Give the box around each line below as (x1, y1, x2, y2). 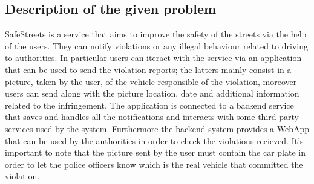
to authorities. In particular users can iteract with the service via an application (5, 51, 302, 64)
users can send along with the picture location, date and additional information (5, 87, 299, 100)
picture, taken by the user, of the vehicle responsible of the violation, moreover (5, 75, 297, 87)
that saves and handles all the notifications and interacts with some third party (5, 110, 299, 123)
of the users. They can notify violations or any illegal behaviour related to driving (5, 39, 308, 52)
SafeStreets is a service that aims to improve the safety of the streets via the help (5, 28, 307, 40)
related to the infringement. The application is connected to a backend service (5, 98, 294, 111)
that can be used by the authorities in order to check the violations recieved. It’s (5, 134, 304, 147)
